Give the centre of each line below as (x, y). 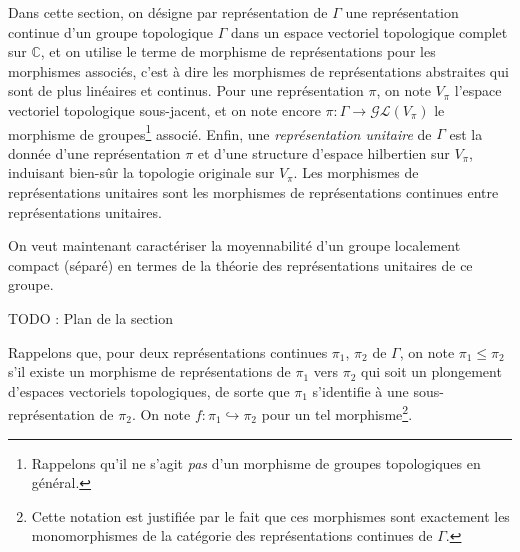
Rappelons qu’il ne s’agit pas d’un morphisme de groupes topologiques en (256, 462)
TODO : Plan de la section (90, 317)
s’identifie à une (360, 390)
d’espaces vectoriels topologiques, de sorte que (149, 390)
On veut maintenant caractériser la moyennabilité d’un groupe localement (234, 245)
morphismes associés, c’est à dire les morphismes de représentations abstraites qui (258, 70)
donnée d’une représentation (94, 152)
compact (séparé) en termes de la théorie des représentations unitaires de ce (240, 264)
